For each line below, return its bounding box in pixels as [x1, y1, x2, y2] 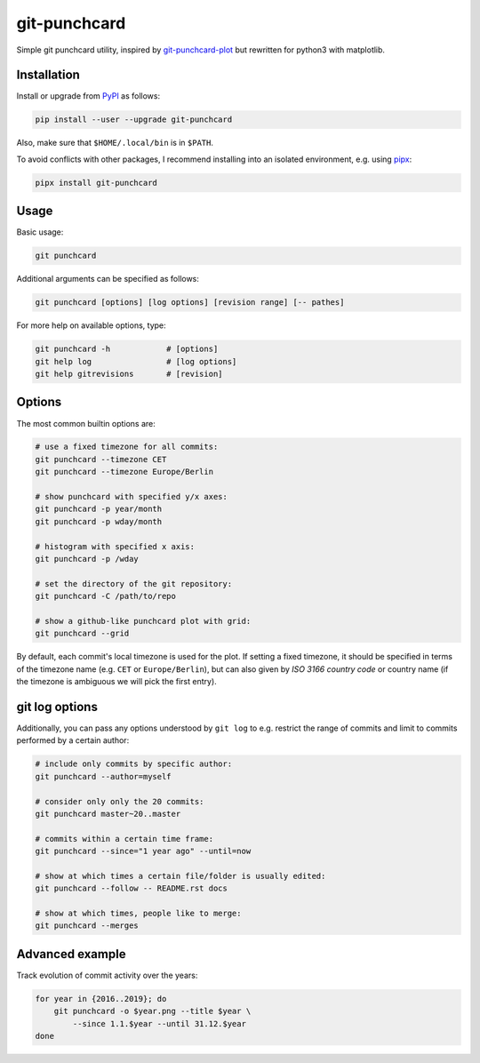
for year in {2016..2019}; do [35, 994, 167, 1003]
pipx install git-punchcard [35, 178, 157, 188]
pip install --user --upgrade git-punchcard [35, 115, 233, 124]
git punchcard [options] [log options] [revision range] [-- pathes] [35, 298, 345, 308]
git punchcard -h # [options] [35, 344, 219, 355]
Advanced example [16, 947, 126, 962]
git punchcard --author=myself [35, 771, 172, 781]
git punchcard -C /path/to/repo [35, 591, 177, 602]
